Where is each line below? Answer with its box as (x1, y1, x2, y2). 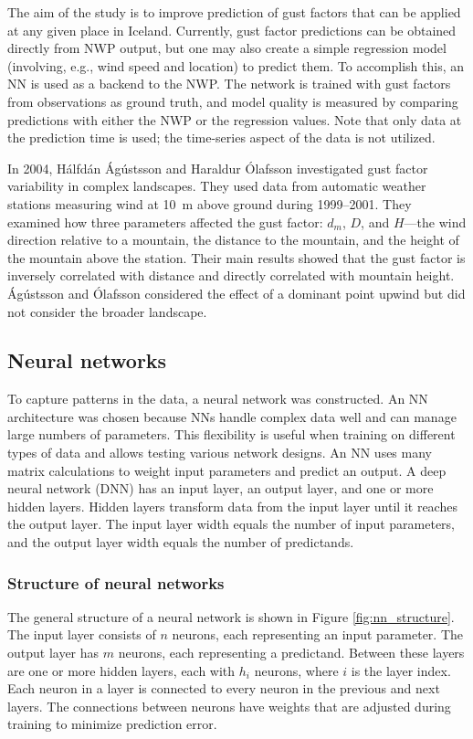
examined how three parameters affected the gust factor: (7, 212, 323, 231)
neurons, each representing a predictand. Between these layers (118, 643, 465, 662)
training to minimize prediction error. (7, 714, 217, 734)
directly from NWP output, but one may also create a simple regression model (7, 38, 447, 58)
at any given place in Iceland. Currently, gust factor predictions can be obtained (7, 20, 457, 39)
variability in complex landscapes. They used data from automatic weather (7, 176, 426, 195)
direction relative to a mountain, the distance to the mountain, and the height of (7, 230, 459, 249)
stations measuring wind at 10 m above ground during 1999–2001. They (7, 194, 412, 213)
